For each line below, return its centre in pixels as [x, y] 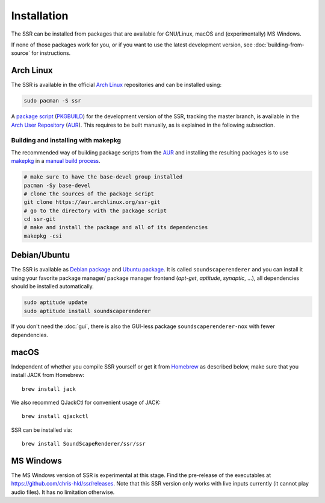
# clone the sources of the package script [89, 194]
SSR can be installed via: [42, 430]
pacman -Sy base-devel [57, 185]
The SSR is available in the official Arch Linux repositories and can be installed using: [116, 85]
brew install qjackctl [55, 416]
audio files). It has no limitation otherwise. [63, 492]
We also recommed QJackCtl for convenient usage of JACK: [86, 402]
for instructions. [51, 53]
